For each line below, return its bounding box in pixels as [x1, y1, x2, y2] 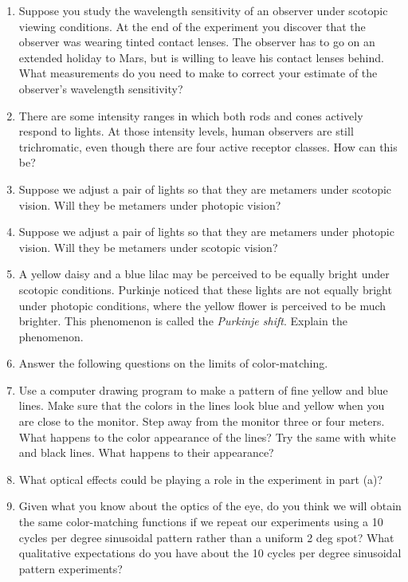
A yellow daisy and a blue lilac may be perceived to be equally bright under [18, 265, 390, 282]
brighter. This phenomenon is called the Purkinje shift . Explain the [18, 313, 347, 329]
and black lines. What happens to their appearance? [18, 444, 274, 461]
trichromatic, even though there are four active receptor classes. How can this [18, 138, 398, 155]
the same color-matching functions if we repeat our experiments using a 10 [18, 513, 383, 530]
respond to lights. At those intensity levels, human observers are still [18, 123, 354, 140]
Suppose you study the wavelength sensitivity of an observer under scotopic [18, 2, 388, 18]
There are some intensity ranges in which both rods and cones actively [18, 107, 363, 124]
